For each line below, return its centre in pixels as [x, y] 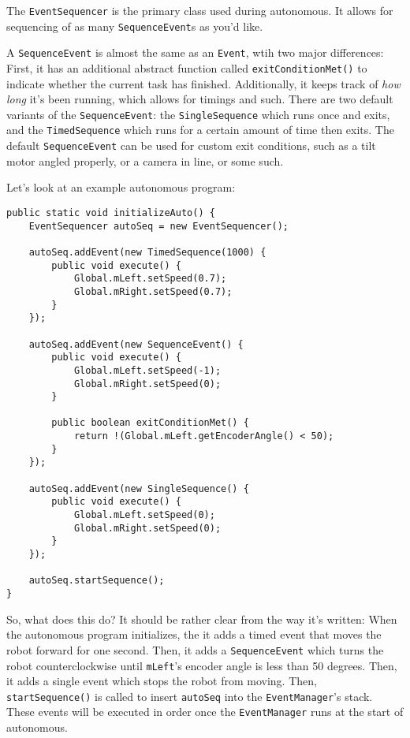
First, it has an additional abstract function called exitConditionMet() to [187, 67]
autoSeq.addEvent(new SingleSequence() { [139, 488]
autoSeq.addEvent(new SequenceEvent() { [136, 344]
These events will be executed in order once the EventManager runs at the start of [205, 712]
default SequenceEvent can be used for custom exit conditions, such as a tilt [191, 145]
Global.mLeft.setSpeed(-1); [147, 370]
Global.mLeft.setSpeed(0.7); [150, 279]
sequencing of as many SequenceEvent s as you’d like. [135, 26]
